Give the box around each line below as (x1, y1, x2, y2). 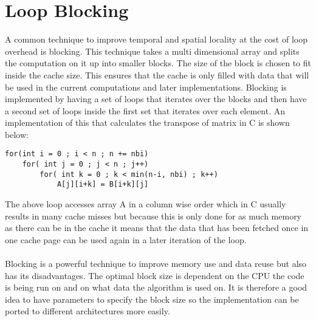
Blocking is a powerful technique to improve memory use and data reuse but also (5, 257, 307, 270)
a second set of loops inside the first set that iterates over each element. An (5, 104, 286, 117)
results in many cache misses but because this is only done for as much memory (5, 209, 302, 222)
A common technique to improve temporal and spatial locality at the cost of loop (5, 33, 307, 46)
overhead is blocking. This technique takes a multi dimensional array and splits (5, 44, 300, 57)
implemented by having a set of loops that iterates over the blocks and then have (5, 92, 307, 105)
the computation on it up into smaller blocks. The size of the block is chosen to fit (5, 57, 311, 69)
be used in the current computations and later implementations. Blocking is (5, 80, 287, 93)
